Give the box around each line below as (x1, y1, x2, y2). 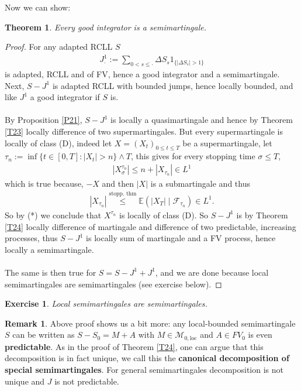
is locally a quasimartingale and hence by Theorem (110, 114, 293, 126)
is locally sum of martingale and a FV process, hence (86, 232, 276, 244)
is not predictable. (54, 375, 119, 387)
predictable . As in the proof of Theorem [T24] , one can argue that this (5, 340, 264, 352)
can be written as (12, 328, 75, 341)
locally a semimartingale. (5, 243, 94, 255)
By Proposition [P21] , (5, 114, 82, 126)
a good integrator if (30, 91, 100, 103)
